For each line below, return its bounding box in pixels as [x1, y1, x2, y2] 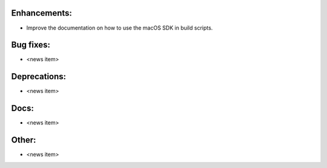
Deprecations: [11, 71, 67, 82]
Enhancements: [11, 8, 73, 18]
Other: [11, 135, 36, 145]
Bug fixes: [11, 40, 51, 50]
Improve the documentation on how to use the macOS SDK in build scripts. [26, 24, 213, 31]
